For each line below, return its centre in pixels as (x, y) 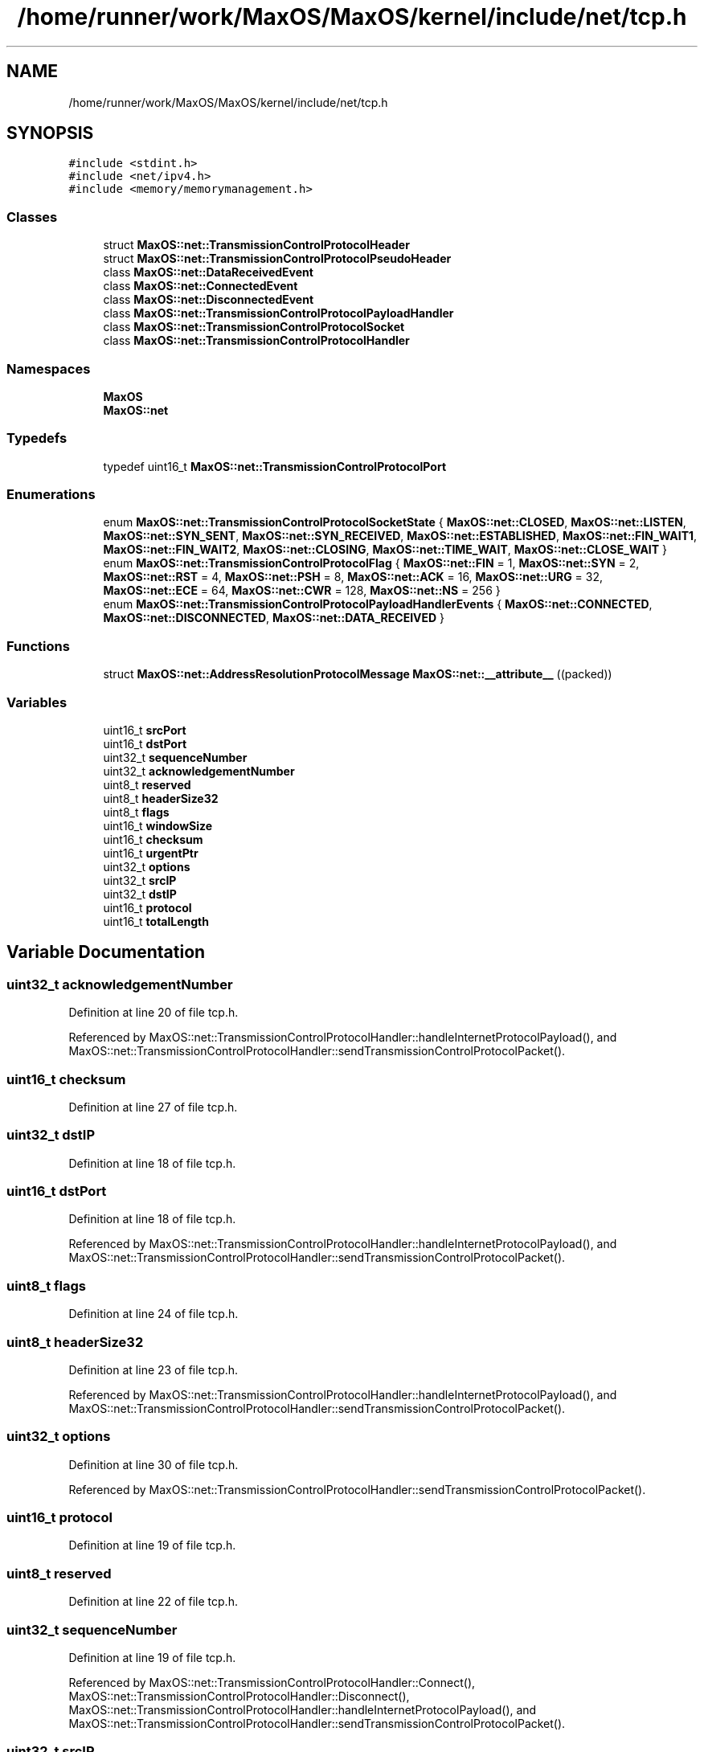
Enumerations (51, 495)
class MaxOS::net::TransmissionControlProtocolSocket (254, 327)
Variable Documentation (106, 952)
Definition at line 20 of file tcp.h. (153, 1013)
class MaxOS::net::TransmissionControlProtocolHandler (256, 341)
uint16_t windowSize (158, 825)
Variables (37, 702)
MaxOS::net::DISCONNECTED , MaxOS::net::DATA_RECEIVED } (274, 618)
